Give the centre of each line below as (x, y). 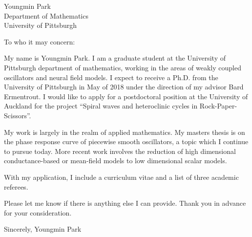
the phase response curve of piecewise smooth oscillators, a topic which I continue (126, 141)
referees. (16, 186)
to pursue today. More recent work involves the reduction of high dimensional (120, 151)
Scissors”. (18, 115)
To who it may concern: (40, 41)
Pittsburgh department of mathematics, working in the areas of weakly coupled (123, 67)
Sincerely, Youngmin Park (43, 229)
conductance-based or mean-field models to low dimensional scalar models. (115, 161)
